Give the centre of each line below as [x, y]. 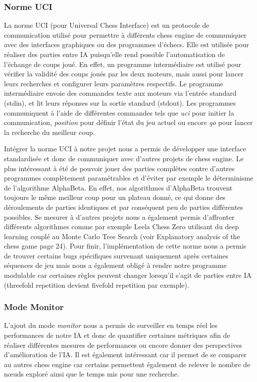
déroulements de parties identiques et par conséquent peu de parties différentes [124, 207]
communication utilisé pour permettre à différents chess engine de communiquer [125, 34]
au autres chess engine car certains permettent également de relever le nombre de [127, 364]
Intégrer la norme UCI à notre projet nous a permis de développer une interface [125, 149]
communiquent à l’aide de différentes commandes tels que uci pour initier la [119, 112]
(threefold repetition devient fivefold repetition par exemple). [97, 285]
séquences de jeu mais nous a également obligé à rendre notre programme [115, 265]
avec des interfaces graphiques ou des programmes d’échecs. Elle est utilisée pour [127, 44]
